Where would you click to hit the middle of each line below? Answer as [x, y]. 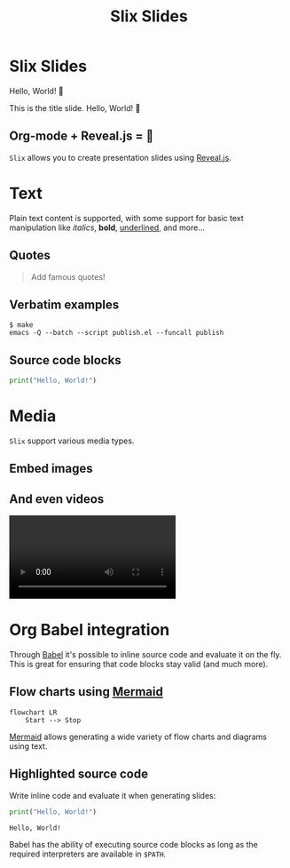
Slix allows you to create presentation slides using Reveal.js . [121, 157]
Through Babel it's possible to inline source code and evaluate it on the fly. [145, 655]
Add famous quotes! [68, 276]
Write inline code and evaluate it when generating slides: [113, 795]
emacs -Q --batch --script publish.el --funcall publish [117, 333]
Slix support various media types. [72, 441]
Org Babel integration [90, 630]
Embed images [51, 469]
